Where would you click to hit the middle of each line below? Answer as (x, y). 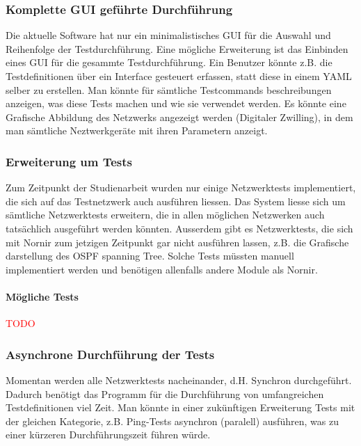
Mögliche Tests (42, 296)
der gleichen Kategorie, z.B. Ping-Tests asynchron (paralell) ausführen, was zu (172, 421)
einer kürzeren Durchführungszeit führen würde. (108, 435)
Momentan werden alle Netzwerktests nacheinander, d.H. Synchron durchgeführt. (179, 380)
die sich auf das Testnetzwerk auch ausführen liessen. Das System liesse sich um (176, 201)
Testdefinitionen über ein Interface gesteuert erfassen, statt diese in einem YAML (179, 76)
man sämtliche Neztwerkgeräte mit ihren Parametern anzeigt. (137, 130)
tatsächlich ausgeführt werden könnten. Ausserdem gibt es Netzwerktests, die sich (179, 228)
